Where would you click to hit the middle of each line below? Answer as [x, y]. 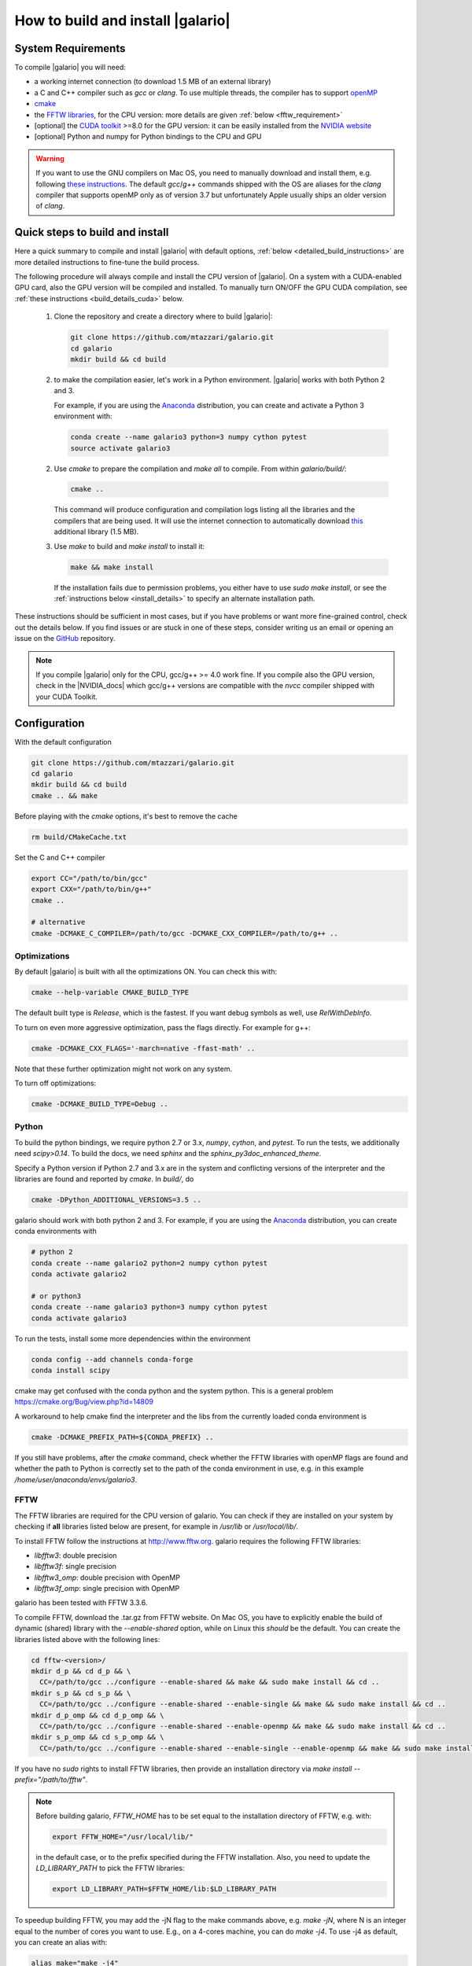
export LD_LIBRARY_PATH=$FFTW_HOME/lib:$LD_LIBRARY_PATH [164, 1889]
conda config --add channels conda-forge [112, 1359]
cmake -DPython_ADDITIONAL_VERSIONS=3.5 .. [116, 1200]
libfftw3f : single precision [76, 1567]
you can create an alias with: [61, 1942]
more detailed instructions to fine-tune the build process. [107, 262]
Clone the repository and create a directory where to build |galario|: [163, 317]
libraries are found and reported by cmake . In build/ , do [104, 1179]
